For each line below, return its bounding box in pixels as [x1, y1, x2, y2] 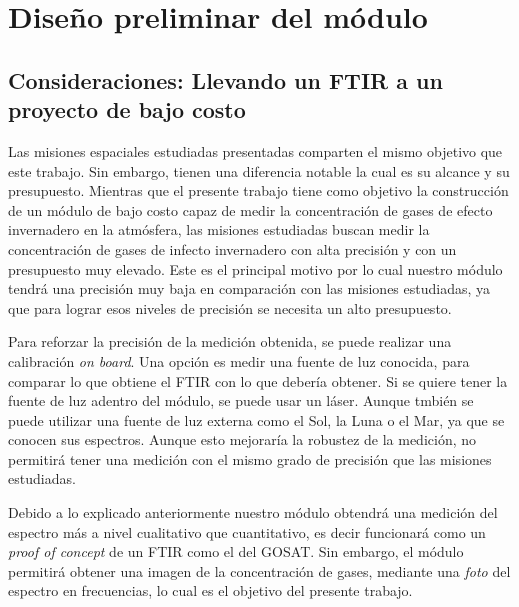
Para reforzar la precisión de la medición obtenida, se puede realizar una [8, 331, 452, 352]
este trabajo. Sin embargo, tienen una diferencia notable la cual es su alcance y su [8, 160, 510, 181]
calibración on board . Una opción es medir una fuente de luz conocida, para [8, 350, 470, 371]
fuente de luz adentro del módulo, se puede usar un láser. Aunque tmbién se [8, 390, 474, 411]
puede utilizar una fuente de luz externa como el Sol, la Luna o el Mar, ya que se [8, 409, 505, 430]
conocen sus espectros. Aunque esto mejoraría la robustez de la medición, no [8, 429, 477, 450]
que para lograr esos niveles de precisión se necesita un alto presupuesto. [8, 297, 452, 318]
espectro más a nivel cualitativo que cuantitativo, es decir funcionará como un [8, 521, 486, 542]
